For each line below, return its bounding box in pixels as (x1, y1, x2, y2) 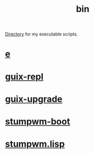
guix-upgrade (5, 93, 63, 104)
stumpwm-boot (5, 116, 70, 127)
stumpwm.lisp (5, 139, 65, 150)
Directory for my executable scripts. (5, 31, 78, 37)
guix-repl (5, 71, 44, 82)
